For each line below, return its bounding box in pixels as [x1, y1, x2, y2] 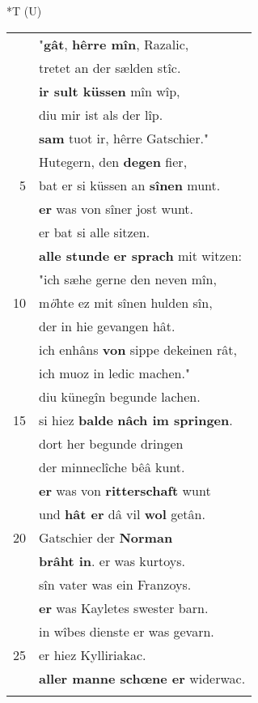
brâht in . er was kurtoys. [39, 551, 185, 570]
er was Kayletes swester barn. [39, 598, 209, 617]
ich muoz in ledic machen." [39, 363, 190, 382]
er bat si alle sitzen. [39, 222, 150, 241]
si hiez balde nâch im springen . [39, 410, 233, 429]
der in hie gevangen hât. [39, 316, 176, 335]
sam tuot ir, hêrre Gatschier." [39, 128, 209, 147]
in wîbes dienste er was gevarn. [39, 621, 214, 641]
